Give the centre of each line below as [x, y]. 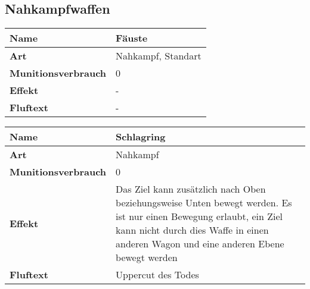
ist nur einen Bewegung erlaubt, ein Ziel [199, 216]
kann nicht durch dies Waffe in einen [192, 230]
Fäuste [132, 38]
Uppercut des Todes [157, 275]
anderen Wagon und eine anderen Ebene [200, 244]
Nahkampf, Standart [159, 56]
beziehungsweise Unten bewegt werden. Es [204, 203]
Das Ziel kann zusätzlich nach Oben [191, 189]
